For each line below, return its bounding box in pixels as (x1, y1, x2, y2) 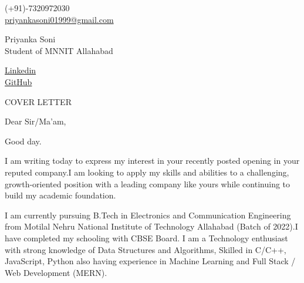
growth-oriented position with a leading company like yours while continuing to (5, 177, 291, 190)
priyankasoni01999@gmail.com (5, 13, 114, 25)
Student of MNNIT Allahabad (5, 44, 113, 56)
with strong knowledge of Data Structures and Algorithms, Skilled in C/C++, (5, 243, 286, 255)
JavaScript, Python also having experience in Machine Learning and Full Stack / (5, 255, 296, 267)
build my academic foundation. (5, 189, 116, 201)
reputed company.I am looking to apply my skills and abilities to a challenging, (5, 166, 289, 178)
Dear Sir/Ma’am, (5, 115, 66, 127)
